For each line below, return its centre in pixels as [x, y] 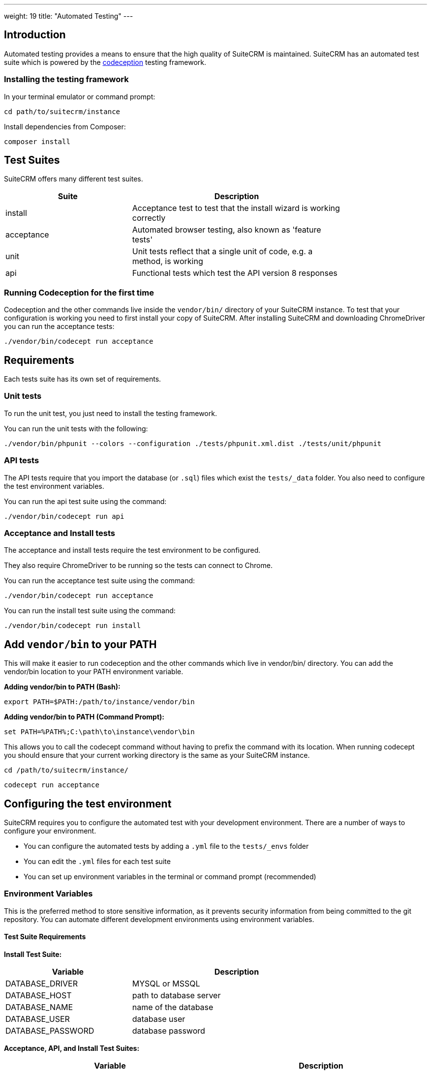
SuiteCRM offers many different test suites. [74, 179]
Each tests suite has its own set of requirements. [83, 379]
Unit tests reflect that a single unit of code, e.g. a [222, 252]
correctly [149, 218]
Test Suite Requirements [45, 937]
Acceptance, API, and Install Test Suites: [72, 1048]
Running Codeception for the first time [79, 292]
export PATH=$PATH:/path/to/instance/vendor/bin [99, 702]
